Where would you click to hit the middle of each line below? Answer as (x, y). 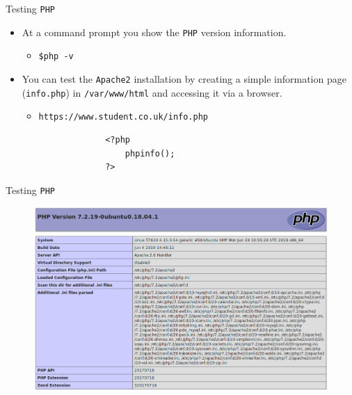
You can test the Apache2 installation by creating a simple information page (184, 78)
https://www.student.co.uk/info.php (123, 117)
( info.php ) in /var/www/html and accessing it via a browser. (152, 92)
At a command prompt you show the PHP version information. (154, 32)
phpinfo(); (150, 153)
